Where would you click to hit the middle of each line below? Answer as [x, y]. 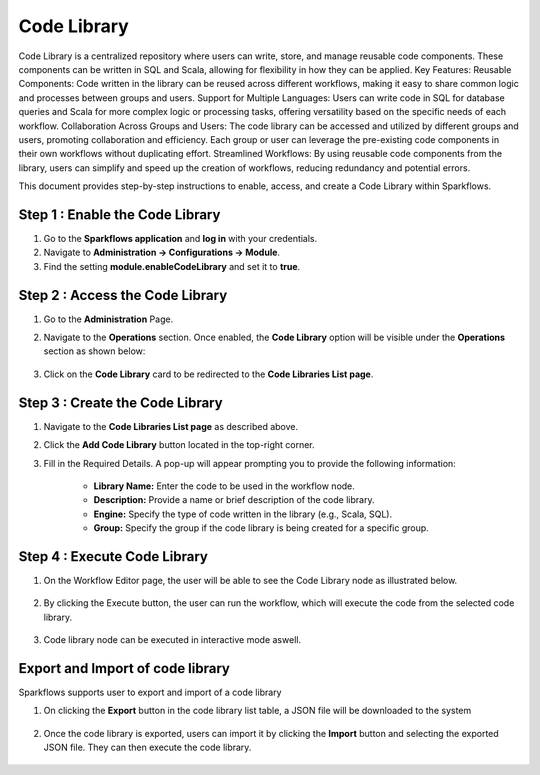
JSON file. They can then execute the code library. [147, 747]
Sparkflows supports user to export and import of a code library [150, 692]
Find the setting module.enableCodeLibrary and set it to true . [172, 266]
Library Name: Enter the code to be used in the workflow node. [224, 486]
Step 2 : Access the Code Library [123, 295]
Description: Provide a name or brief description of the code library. [234, 500]
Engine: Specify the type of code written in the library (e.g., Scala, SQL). [243, 514]
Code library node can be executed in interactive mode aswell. [172, 640]
